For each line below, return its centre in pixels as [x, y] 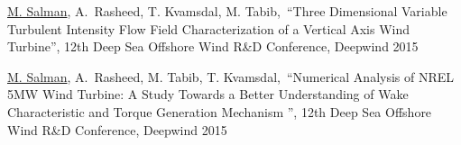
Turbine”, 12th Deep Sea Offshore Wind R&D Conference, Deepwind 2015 [213, 46]
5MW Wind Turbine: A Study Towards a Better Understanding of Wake [208, 94]
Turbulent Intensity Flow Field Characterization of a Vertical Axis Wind [209, 28]
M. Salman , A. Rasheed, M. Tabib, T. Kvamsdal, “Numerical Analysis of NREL [231, 76]
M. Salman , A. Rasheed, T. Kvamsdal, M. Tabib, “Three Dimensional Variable [227, 11]
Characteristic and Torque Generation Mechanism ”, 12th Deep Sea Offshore [220, 111]
